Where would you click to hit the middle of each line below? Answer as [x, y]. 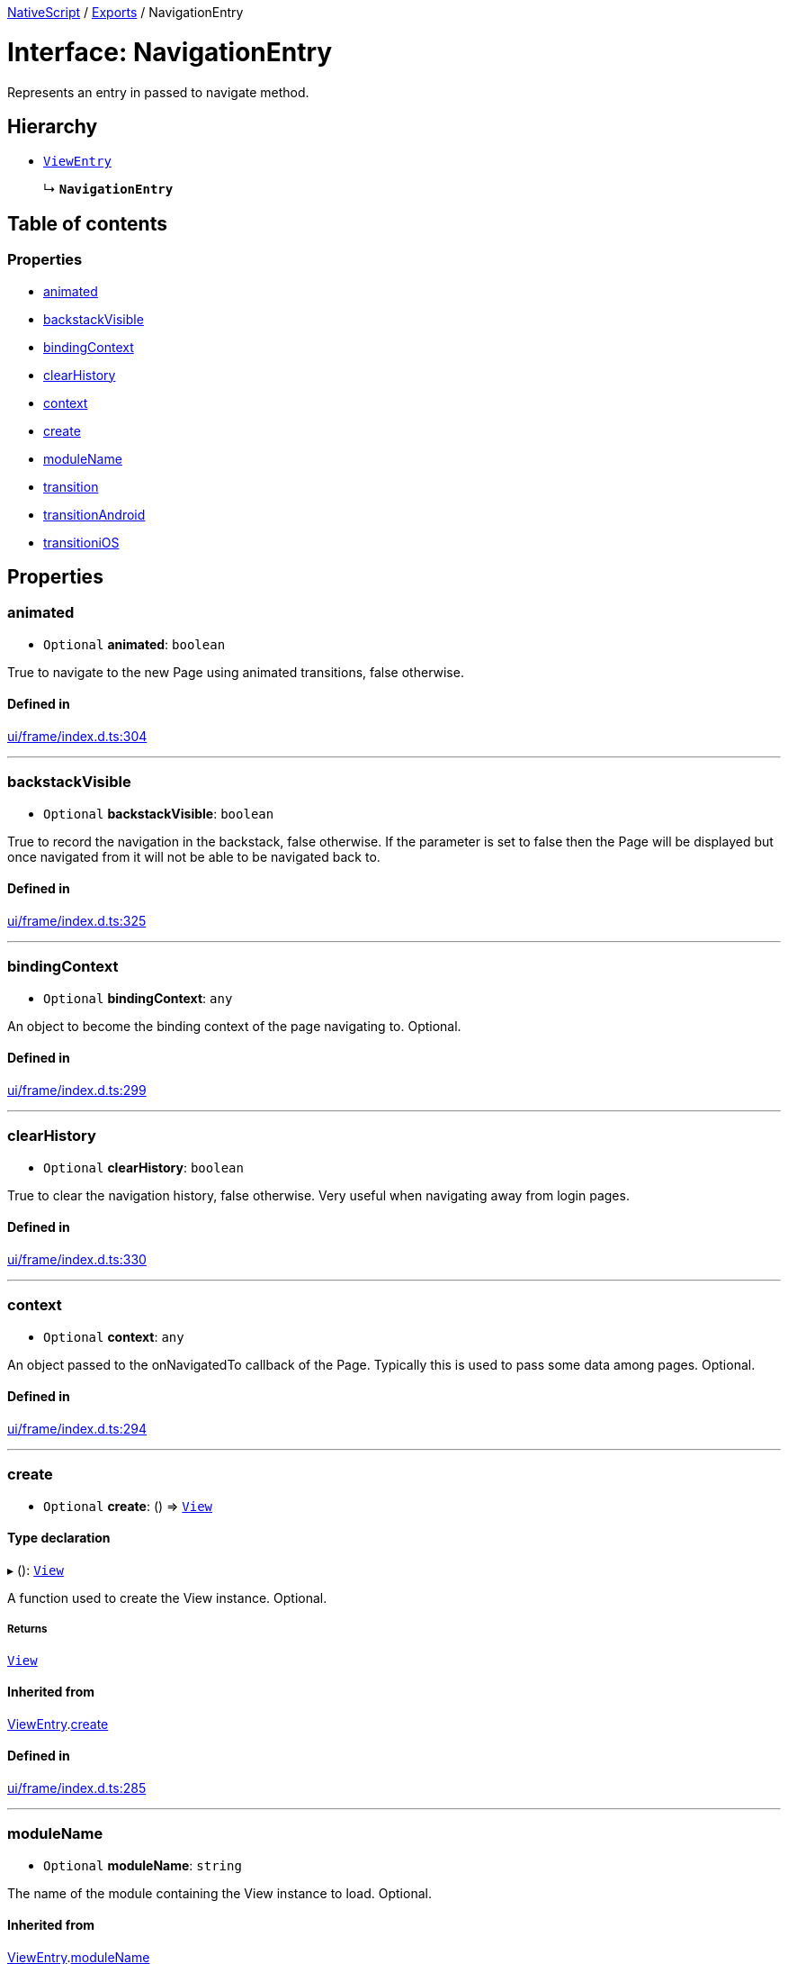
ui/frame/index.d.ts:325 [77, 920]
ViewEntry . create [58, 1724]
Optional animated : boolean [134, 644]
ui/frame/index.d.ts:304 [77, 736]
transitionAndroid [94, 514]
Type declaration [59, 1538]
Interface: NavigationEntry [170, 52]
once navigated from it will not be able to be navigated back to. [194, 856]
